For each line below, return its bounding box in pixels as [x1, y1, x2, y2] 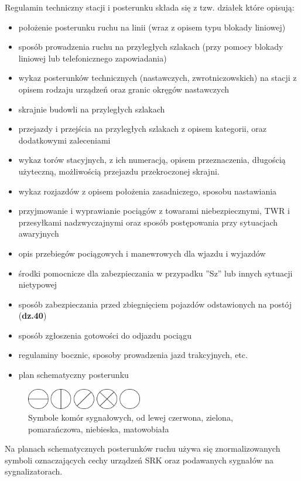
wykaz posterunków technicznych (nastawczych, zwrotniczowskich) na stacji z [18, 71, 297, 84]
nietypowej [18, 278, 57, 291]
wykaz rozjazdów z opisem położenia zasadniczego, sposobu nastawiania [18, 185, 277, 197]
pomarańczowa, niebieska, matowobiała [28, 422, 169, 435]
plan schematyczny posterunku [18, 369, 129, 381]
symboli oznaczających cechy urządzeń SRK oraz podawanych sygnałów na [5, 453, 273, 466]
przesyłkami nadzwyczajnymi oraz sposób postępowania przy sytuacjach [18, 216, 278, 228]
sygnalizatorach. [5, 465, 63, 477]
